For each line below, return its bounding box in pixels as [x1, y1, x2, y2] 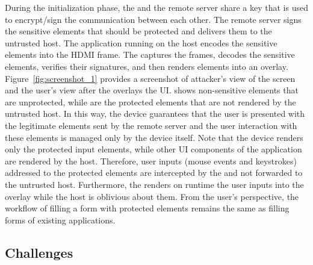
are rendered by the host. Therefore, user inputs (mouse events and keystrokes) [5, 154, 297, 167]
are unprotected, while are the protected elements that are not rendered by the [5, 95, 296, 108]
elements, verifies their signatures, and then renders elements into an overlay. [5, 60, 288, 72]
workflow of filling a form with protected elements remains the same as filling [5, 202, 290, 214]
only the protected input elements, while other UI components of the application [5, 143, 302, 155]
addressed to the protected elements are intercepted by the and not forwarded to [5, 166, 303, 179]
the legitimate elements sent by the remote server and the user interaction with [5, 119, 297, 131]
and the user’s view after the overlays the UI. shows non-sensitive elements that [5, 84, 299, 96]
